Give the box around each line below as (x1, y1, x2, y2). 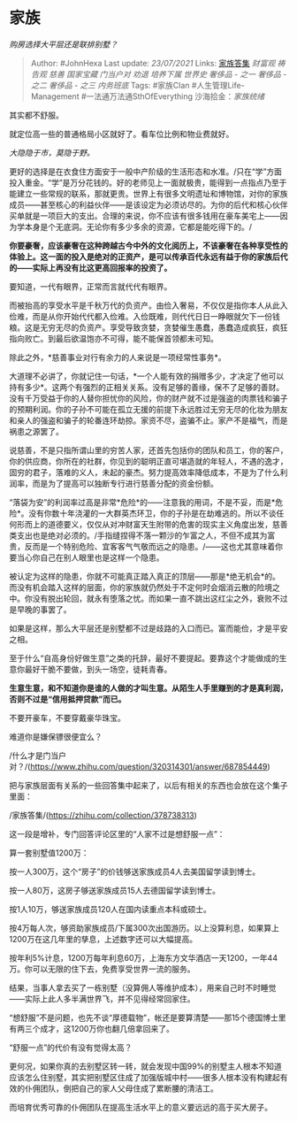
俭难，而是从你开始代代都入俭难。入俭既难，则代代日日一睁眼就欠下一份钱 (9, 311, 280, 321)
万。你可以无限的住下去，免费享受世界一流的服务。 (9, 964, 195, 974)
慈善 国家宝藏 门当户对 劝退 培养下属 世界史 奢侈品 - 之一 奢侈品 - (48, 68, 287, 80)
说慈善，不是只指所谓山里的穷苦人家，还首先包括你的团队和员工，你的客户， (9, 444, 288, 456)
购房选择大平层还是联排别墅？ (9, 39, 118, 50)
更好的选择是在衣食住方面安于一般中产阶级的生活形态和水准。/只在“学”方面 (9, 165, 283, 177)
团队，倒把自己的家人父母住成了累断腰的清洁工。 (39, 1083, 218, 1094)
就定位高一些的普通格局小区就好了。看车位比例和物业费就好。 (9, 128, 234, 139)
